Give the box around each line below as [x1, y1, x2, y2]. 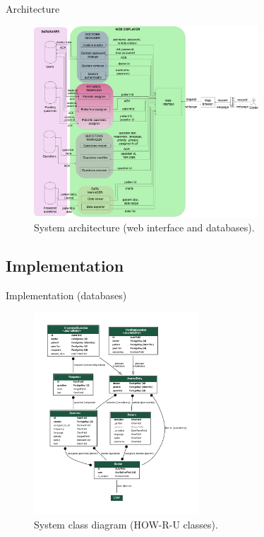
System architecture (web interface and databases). [34, 220, 255, 235]
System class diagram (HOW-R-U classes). [34, 516, 218, 531]
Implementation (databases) [6, 288, 127, 303]
